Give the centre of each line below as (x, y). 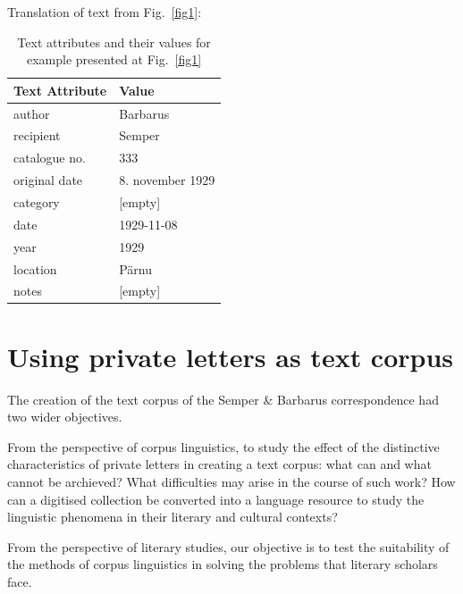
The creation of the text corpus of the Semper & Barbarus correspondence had (223, 399)
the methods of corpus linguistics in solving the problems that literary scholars (223, 564)
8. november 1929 (167, 180)
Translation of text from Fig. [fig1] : (105, 12)
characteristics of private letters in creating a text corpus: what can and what (219, 464)
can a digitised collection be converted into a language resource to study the (216, 499)
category (37, 202)
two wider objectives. (65, 417)
